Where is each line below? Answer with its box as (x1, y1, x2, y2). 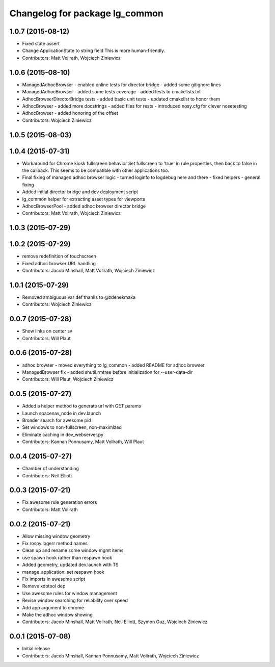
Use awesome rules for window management (22, 590, 117, 596)
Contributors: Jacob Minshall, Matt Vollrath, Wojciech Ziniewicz (22, 268, 155, 274)
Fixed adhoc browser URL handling (22, 260, 96, 266)
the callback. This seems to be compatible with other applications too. (22, 167, 170, 173)
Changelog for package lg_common (9, 8, 164, 19)
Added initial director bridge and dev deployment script (22, 189, 139, 195)
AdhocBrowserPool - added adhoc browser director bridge (22, 203, 146, 209)
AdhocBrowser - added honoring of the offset (22, 110, 118, 116)
